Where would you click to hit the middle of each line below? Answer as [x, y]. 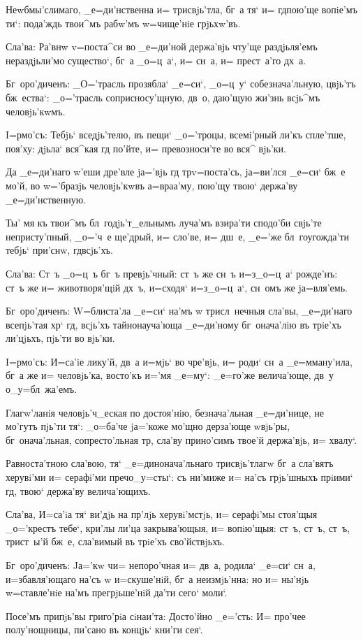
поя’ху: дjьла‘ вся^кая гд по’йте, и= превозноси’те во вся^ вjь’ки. [146, 148]
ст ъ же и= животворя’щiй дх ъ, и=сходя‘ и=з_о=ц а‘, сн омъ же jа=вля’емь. [177, 287]
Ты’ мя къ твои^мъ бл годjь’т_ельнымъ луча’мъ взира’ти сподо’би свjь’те [164, 223]
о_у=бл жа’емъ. [42, 389]
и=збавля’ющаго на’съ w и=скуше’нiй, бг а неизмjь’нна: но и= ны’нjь [157, 578]
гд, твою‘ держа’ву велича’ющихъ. [78, 490]
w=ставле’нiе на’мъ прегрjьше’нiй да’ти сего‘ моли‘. [117, 592]
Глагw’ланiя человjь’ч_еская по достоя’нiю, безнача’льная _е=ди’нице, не [165, 412]
